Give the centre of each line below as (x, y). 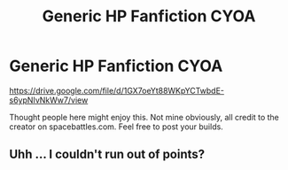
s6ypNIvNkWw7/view (49, 100)
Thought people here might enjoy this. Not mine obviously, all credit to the (144, 117)
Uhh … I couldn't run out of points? (107, 155)
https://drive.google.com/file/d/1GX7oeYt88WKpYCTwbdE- (117, 90)
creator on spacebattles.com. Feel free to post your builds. (116, 127)
